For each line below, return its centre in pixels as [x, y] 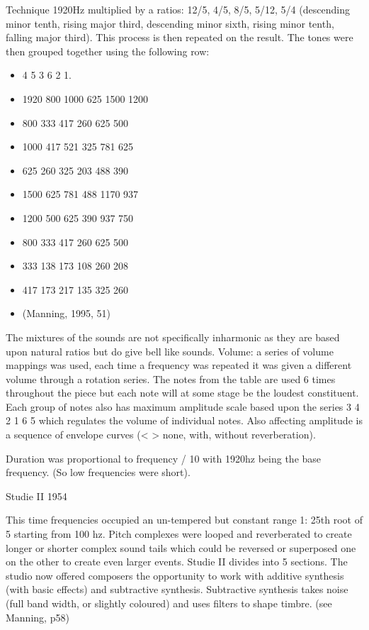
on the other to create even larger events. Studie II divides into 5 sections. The [177, 562]
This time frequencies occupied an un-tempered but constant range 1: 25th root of [184, 520]
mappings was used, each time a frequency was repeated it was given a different [179, 365]
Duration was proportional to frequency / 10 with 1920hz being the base [164, 458]
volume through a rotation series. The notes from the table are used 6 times [171, 378]
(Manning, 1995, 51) [66, 313]
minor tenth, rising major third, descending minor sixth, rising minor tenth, [170, 23]
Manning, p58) [38, 617]
